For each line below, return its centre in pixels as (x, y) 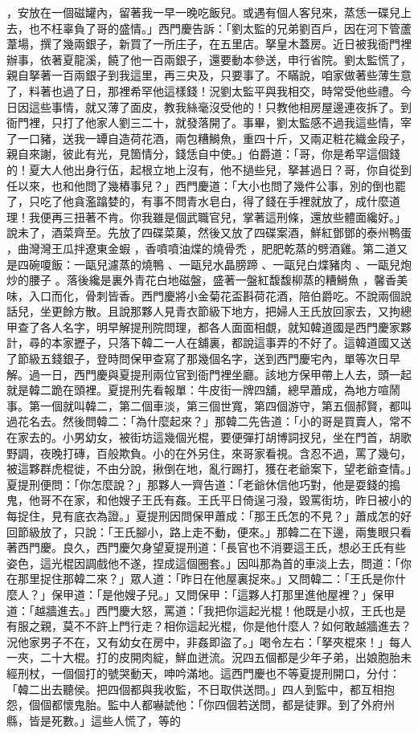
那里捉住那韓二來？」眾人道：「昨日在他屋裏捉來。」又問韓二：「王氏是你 (206, 579)
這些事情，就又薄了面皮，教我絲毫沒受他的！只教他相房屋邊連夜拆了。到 (220, 106)
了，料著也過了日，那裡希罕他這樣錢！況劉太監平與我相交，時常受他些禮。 (203, 90)
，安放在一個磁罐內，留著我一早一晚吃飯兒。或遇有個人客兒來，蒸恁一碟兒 (203, 12)
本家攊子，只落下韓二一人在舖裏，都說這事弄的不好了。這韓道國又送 (231, 343)
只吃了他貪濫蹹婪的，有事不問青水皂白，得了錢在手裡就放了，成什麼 (209, 201)
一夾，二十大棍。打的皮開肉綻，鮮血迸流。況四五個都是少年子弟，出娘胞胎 (203, 657)
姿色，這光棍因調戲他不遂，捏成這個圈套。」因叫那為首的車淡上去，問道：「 (203, 563)
